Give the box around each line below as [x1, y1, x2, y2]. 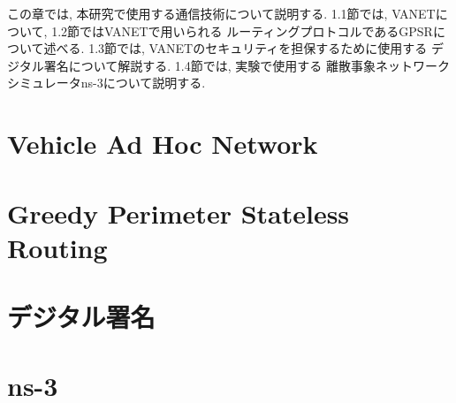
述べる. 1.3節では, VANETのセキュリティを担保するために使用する [43, 39, 428, 57]
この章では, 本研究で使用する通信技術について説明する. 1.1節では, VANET [7, 4, 436, 22]
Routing [7, 229, 108, 265]
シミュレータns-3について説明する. [7, 73, 206, 92]
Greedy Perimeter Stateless [7, 194, 350, 231]
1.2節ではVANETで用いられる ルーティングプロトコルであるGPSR [51, 21, 433, 40]
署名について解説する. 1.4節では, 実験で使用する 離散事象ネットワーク [43, 56, 450, 74]
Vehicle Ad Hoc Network [7, 125, 318, 162]
